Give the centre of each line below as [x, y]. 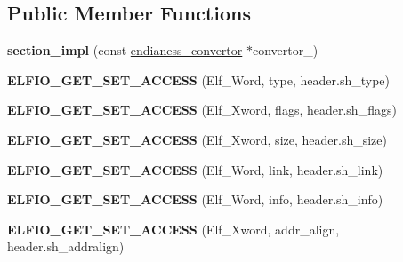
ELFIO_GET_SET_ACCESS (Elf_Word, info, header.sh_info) [195, 199]
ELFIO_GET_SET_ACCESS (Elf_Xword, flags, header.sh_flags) [202, 110]
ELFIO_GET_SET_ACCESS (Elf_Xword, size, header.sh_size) [197, 139]
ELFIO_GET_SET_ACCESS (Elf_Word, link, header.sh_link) [195, 169]
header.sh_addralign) [66, 246]
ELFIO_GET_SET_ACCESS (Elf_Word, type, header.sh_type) [198, 79]
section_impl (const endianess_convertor [125, 50]
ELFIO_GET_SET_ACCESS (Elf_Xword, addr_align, [173, 229]
